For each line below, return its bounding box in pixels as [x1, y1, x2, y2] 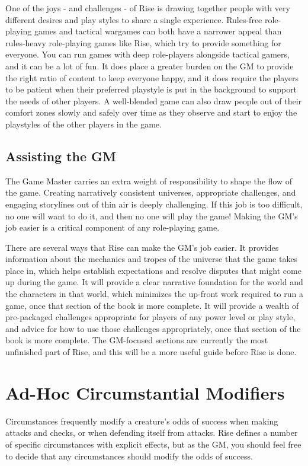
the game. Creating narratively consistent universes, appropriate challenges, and [5, 186, 296, 199]
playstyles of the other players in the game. [5, 117, 162, 130]
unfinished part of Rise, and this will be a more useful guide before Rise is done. [5, 346, 297, 358]
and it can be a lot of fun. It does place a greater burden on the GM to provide [5, 59, 294, 72]
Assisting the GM [5, 146, 117, 165]
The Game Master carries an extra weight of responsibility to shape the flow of [5, 174, 293, 187]
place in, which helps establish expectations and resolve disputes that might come [5, 264, 301, 276]
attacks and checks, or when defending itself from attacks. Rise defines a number [5, 426, 298, 439]
